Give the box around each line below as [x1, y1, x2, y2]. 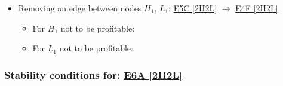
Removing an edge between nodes [18, 2, 141, 14]
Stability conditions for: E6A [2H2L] [4, 67, 182, 82]
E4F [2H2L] [235, 2, 278, 14]
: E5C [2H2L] [168, 2, 217, 14]
